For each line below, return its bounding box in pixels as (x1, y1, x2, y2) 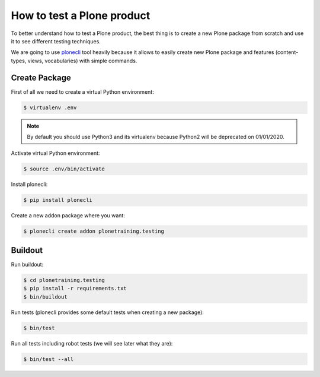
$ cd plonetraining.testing (23, 277, 105, 283)
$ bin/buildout (23, 293, 68, 300)
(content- (275, 49, 299, 56)
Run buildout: (11, 261, 44, 268)
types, (11, 57, 27, 64)
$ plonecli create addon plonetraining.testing (23, 228, 164, 235)
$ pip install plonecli (23, 197, 93, 204)
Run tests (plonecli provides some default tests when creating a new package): (11, 309, 204, 316)
